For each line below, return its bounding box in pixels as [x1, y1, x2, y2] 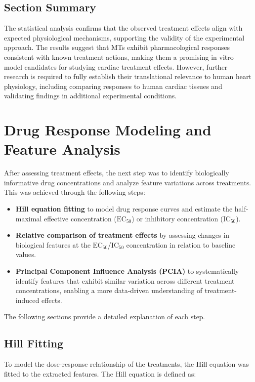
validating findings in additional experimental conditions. [4, 90, 177, 101]
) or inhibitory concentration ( [131, 213, 223, 223]
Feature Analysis [4, 139, 121, 159]
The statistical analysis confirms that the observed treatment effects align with [4, 23, 243, 33]
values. [15, 249, 36, 259]
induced [15, 295, 40, 305]
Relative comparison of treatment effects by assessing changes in [15, 230, 229, 240]
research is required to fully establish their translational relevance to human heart [4, 71, 252, 82]
